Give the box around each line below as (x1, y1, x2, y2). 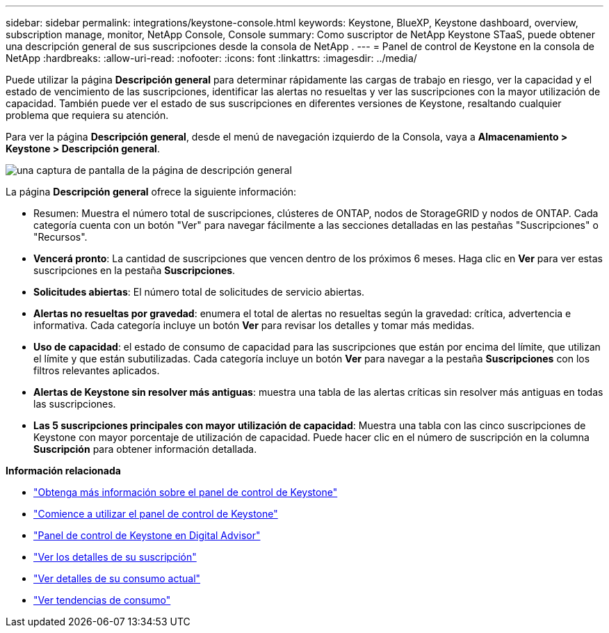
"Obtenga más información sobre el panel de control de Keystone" (33, 486, 338, 498)
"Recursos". (33, 231, 88, 243)
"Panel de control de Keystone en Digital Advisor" (33, 529, 261, 541)
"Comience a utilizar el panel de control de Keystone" (33, 508, 278, 520)
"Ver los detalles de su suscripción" (33, 551, 197, 563)
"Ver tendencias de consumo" (33, 594, 171, 606)
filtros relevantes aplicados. (33, 364, 160, 376)
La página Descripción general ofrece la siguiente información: (6, 186, 297, 198)
